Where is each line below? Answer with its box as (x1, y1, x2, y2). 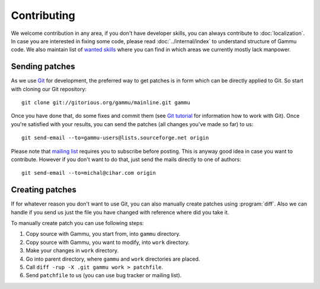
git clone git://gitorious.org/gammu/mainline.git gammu (21, 99, 191, 106)
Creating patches (11, 185, 76, 195)
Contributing (11, 9, 75, 22)
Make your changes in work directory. (25, 247, 119, 254)
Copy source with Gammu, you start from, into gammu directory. (25, 230, 181, 237)
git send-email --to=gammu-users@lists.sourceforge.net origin (21, 134, 209, 142)
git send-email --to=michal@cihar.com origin (21, 169, 156, 176)
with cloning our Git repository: (11, 85, 87, 92)
